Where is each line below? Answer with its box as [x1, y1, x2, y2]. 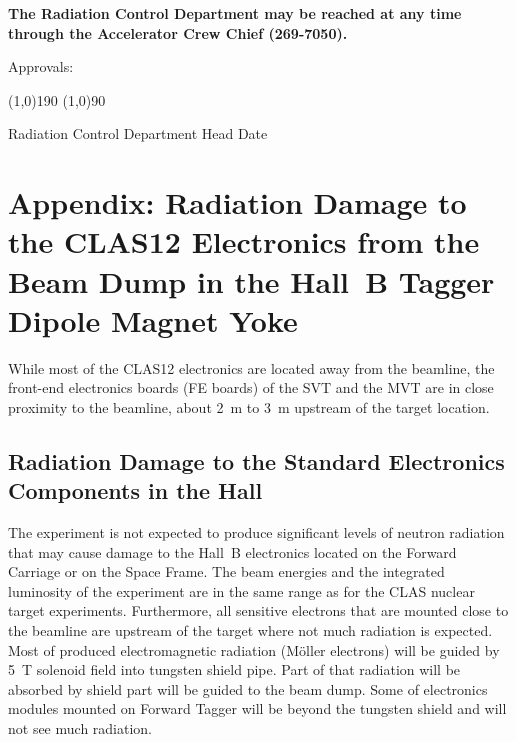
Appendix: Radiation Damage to [8, 182, 467, 223]
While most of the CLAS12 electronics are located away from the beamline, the [8, 357, 495, 378]
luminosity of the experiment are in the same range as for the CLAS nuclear [8, 580, 475, 601]
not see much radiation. [8, 717, 153, 738]
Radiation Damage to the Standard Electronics [8, 445, 505, 476]
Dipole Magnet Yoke [8, 299, 298, 340]
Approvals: [8, 56, 74, 77]
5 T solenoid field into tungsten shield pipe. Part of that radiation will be [8, 659, 461, 680]
